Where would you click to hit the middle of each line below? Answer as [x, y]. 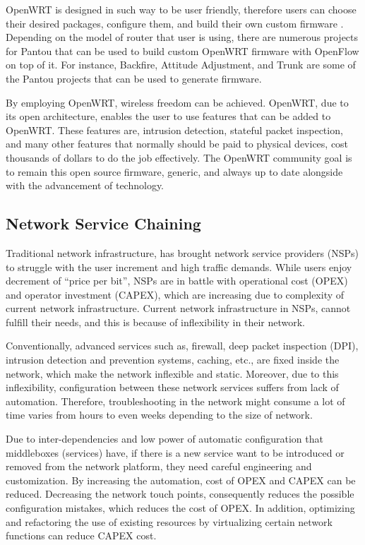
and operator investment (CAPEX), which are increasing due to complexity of [175, 294]
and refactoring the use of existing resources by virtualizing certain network [169, 521]
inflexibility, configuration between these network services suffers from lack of [172, 387]
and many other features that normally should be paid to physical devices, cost [177, 144]
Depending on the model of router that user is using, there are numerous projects [182, 37]
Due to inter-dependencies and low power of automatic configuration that [164, 439]
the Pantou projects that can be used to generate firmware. [134, 78]
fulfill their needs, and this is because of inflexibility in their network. [155, 322]
